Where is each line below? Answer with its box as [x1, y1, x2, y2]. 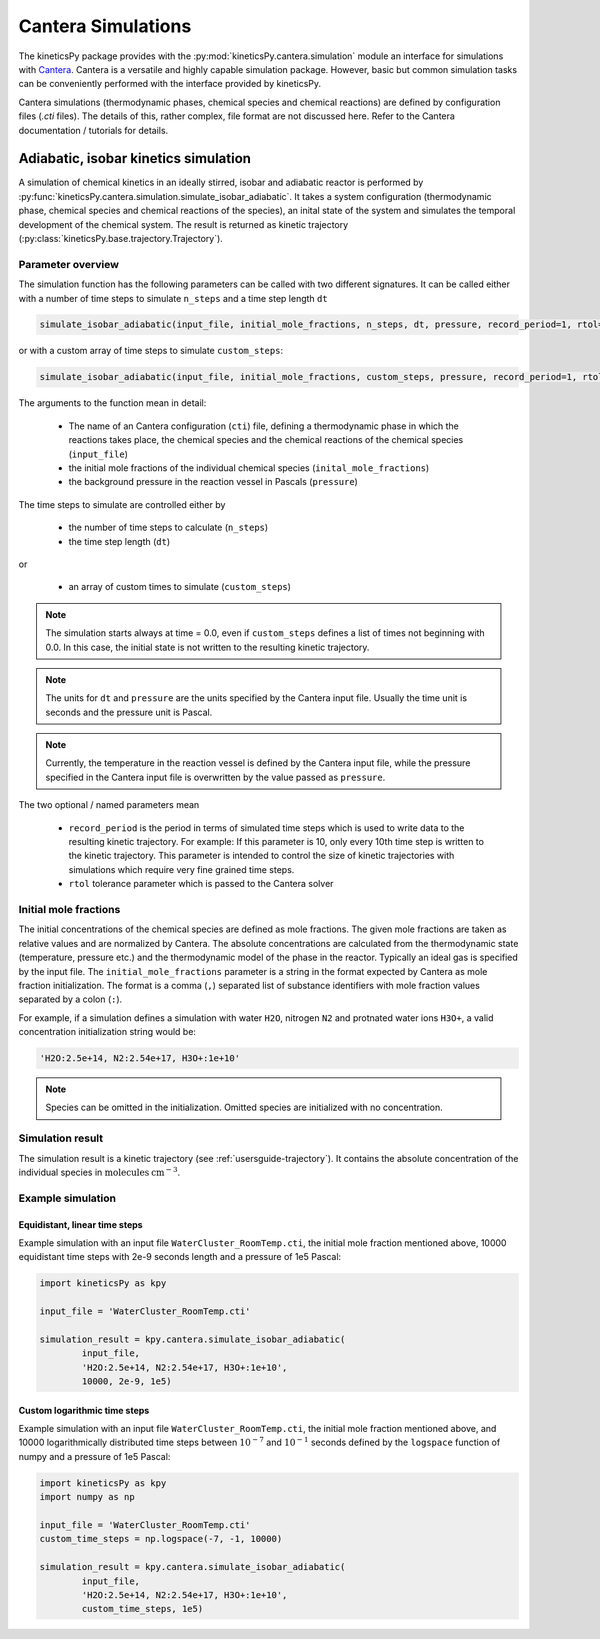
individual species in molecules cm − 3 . [18, 1165, 181, 1178]
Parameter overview [18, 257, 120, 271]
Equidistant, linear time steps [18, 1218, 144, 1230]
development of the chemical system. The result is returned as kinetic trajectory [18, 218, 349, 230]
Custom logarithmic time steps [18, 1404, 150, 1416]
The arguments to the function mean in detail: [18, 397, 207, 409]
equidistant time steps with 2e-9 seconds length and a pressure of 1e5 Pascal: [18, 1251, 342, 1263]
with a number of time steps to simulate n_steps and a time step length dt [18, 292, 329, 304]
